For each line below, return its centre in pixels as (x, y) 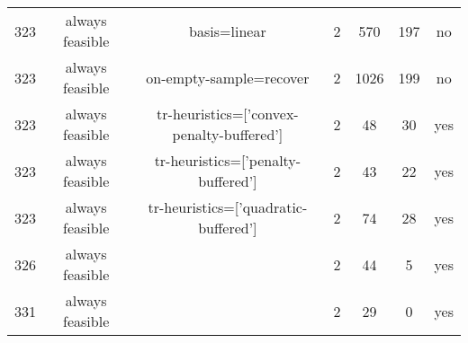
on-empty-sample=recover (228, 77)
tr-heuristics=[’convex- (228, 114)
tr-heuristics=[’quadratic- (228, 207)
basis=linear (228, 31)
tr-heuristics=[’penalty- (228, 160)
